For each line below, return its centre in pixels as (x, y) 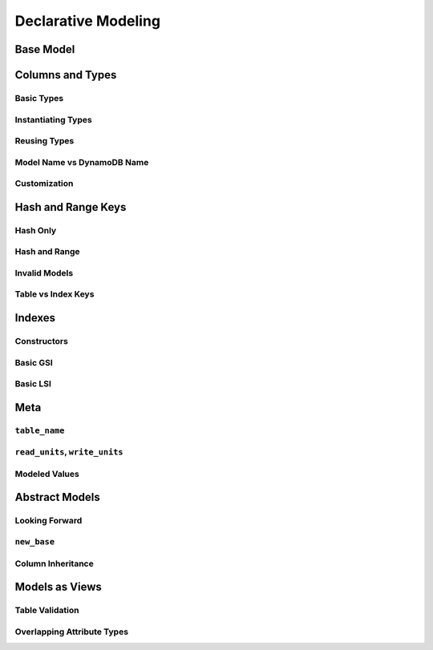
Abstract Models (57, 497)
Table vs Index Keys (55, 294)
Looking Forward (49, 521)
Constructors (41, 341)
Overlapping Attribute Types (71, 632)
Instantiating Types (53, 119)
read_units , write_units (69, 452)
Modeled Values (47, 474)
